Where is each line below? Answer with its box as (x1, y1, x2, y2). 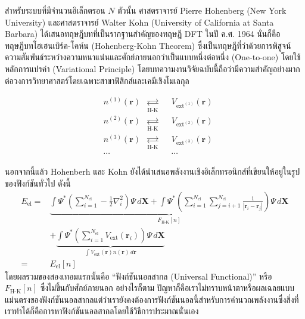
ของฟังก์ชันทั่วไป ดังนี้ (5, 176, 71, 189)
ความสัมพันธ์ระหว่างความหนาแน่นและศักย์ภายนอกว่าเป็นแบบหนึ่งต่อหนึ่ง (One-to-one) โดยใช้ (5, 51, 301, 63)
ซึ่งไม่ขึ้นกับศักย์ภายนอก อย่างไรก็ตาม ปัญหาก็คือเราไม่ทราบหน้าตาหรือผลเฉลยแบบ (40, 281, 294, 294)
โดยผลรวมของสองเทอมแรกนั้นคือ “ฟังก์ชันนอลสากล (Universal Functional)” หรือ (5, 270, 272, 282)
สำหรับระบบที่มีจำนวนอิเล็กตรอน (5, 4, 105, 16)
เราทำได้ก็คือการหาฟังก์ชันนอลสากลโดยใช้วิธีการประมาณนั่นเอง (5, 305, 199, 317)
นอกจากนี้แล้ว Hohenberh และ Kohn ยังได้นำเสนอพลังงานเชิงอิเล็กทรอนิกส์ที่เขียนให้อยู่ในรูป (5, 165, 300, 178)
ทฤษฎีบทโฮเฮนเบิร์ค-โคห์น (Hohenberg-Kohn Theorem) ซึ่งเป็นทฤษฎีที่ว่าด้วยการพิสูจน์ (5, 39, 291, 51)
